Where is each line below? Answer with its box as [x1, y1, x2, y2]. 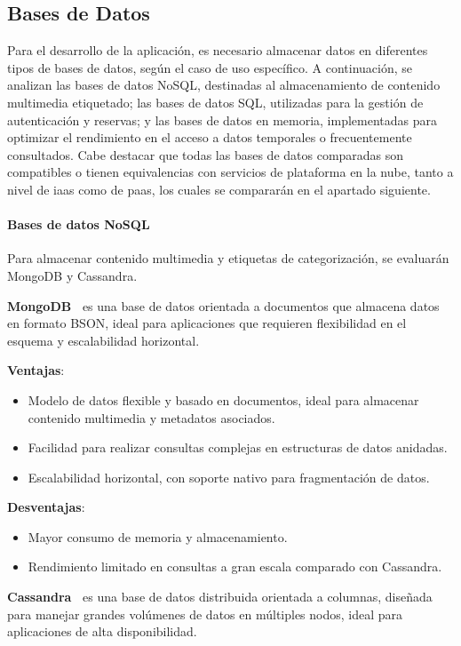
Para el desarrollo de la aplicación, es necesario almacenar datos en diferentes [7, 41, 428, 60]
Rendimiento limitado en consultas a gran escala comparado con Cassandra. [28, 557, 442, 576]
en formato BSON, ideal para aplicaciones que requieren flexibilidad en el [7, 314, 407, 332]
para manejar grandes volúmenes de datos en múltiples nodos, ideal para [7, 604, 403, 623]
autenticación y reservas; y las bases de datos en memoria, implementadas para [7, 110, 438, 129]
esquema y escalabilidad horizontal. [7, 331, 200, 349]
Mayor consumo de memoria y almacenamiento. [28, 527, 288, 546]
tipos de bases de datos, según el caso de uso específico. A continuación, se [7, 58, 413, 76]
